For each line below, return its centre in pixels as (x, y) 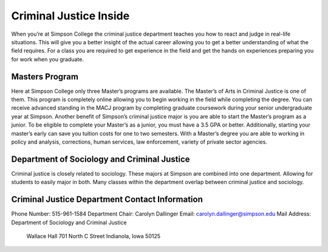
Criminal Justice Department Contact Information (107, 200)
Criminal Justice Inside (70, 16)
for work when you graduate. (48, 59)
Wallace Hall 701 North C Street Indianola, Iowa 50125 (94, 236)
